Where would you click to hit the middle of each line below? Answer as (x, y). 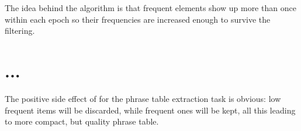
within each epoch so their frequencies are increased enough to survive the (138, 19)
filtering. (20, 31)
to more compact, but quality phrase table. (82, 121)
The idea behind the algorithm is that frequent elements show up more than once (150, 8)
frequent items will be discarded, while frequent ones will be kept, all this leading (150, 110)
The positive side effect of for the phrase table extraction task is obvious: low (143, 98)
